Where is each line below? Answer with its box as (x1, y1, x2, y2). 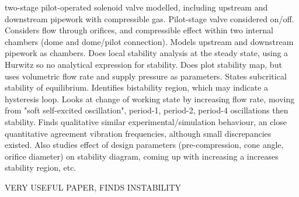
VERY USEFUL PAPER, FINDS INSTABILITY (5, 181, 182, 193)
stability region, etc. (5, 161, 77, 174)
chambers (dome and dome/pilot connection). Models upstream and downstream (5, 35, 294, 47)
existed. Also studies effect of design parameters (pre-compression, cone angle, (5, 139, 284, 151)
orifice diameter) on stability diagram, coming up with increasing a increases (5, 150, 279, 162)
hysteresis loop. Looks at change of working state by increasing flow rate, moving (5, 92, 295, 105)
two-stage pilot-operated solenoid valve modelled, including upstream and (5, 1, 268, 13)
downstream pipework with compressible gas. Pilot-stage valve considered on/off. (5, 12, 294, 25)
